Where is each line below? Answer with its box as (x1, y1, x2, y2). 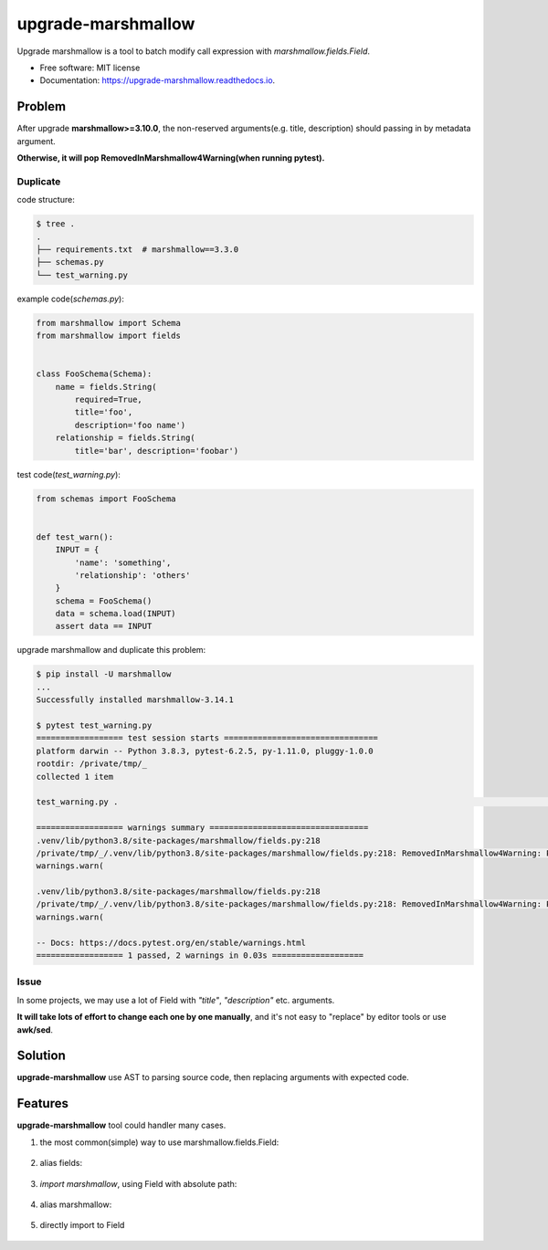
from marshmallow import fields (36, 331, 182, 341)
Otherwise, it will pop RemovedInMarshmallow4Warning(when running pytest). (16, 152, 325, 163)
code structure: (16, 194, 75, 205)
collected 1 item (36, 772, 114, 782)
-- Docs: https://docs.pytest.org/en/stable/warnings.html (36, 937, 306, 948)
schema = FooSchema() (55, 595, 153, 606)
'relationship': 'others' (74, 570, 191, 580)
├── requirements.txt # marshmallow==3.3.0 (36, 244, 239, 255)
